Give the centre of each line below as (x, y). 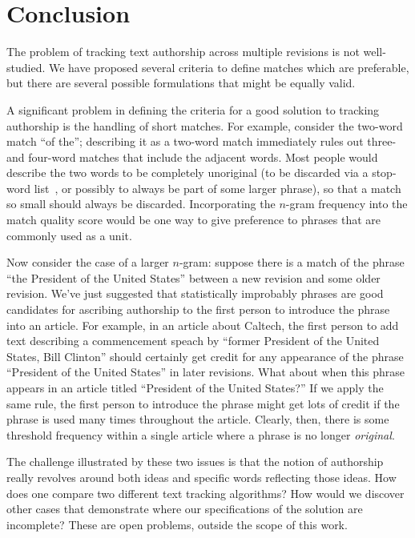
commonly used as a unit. (69, 235)
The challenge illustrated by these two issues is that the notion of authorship (195, 462)
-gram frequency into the (347, 204)
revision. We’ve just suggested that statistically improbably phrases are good (195, 293)
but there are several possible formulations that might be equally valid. (181, 83)
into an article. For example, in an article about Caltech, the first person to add (203, 325)
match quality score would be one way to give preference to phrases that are (194, 220)
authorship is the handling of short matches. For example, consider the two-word (205, 125)
